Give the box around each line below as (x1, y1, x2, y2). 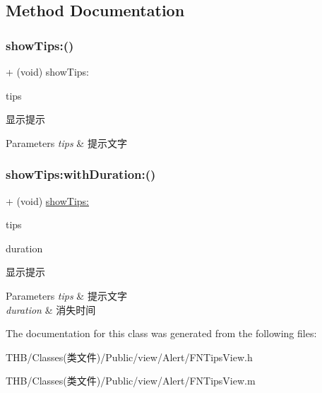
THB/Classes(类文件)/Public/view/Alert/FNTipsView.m (6, 373, 256, 388)
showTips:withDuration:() (6, 165, 156, 183)
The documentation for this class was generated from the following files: (6, 326, 317, 341)
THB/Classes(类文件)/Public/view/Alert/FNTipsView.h (6, 349, 253, 364)
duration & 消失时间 (6, 302, 96, 317)
